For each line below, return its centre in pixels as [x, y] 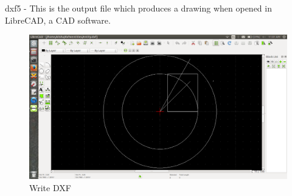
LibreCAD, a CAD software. [58, 20]
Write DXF [50, 187]
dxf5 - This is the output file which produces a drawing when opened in [138, 8]
